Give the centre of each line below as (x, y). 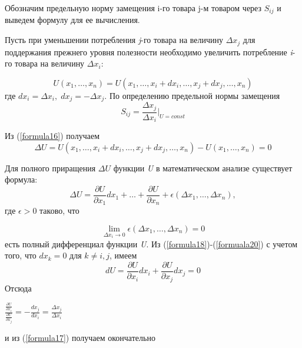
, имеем (123, 255)
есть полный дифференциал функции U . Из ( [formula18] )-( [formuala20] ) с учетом (151, 243)
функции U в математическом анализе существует (203, 168)
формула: (21, 179)
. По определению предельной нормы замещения (192, 95)
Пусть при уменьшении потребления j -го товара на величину (114, 40)
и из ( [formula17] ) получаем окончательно (80, 337)
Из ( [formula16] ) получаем (52, 136)
